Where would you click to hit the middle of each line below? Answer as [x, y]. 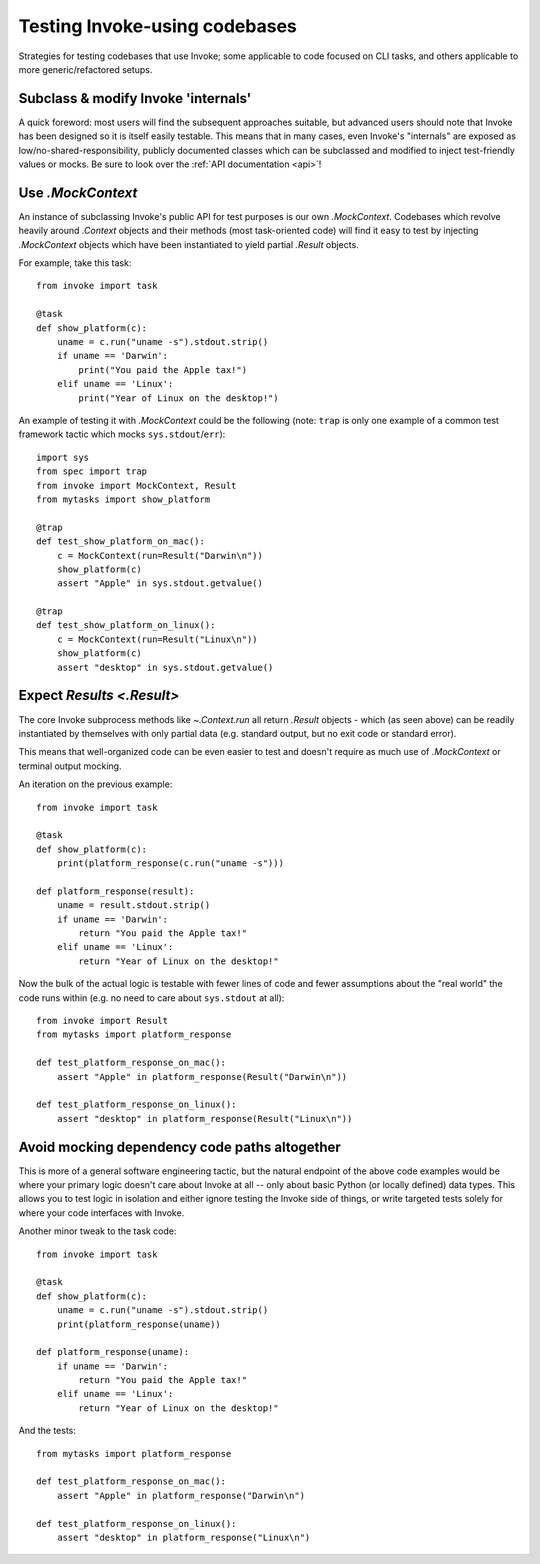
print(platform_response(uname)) [139, 1324]
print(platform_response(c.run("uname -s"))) [170, 863]
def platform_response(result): [115, 891]
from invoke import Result [102, 1020]
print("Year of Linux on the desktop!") [178, 398]
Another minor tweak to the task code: [97, 1231]
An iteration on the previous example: [95, 784]
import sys [63, 457]
